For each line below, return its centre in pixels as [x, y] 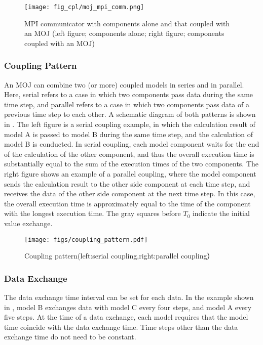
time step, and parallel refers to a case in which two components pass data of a [127, 104]
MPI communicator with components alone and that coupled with [127, 23]
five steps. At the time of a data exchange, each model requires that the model [126, 317]
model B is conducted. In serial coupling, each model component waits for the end [132, 144]
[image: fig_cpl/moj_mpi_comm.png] [84, 7]
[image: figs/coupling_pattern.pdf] [86, 240]
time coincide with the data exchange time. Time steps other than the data [121, 327]
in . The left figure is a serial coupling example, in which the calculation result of [130, 124]
